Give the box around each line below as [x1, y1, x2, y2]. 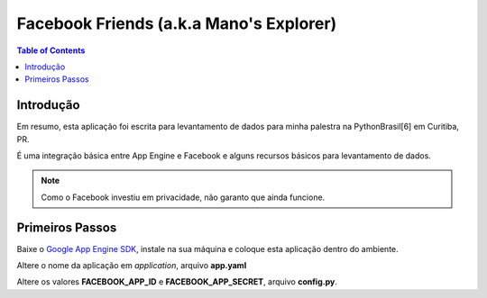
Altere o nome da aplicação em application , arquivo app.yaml [16, 260, 247, 271]
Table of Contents [16, 45, 86, 56]
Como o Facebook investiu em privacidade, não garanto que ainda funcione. [41, 192, 326, 203]
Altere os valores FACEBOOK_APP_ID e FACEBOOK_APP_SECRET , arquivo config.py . [16, 276, 337, 287]
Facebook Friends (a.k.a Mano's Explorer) [16, 14, 337, 33]
